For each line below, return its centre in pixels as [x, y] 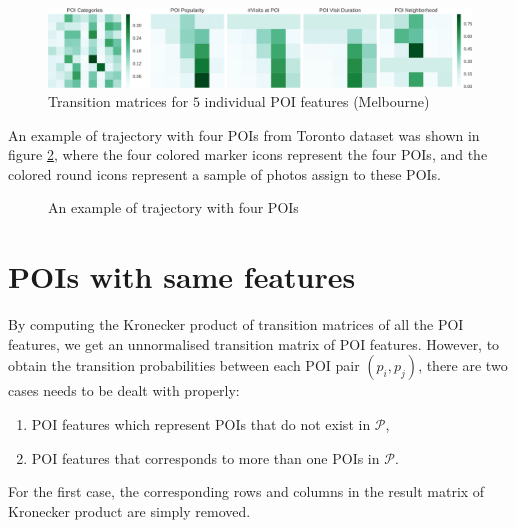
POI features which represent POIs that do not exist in [201, 423]
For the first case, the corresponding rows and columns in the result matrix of [246, 491]
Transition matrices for [118, 101]
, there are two [463, 365]
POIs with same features [182, 276]
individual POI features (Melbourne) [317, 101]
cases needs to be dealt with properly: [124, 390]
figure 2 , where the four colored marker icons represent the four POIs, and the [248, 154]
